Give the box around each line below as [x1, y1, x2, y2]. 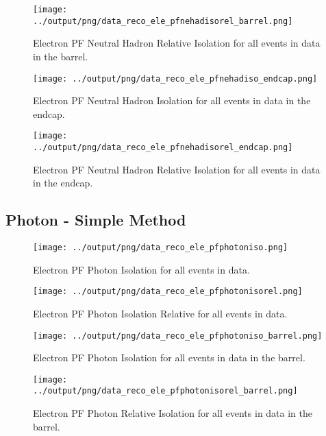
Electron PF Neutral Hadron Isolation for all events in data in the [33, 93, 311, 108]
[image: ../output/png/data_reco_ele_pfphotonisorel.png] [33, 287, 303, 297]
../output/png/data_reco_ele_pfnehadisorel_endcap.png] [33, 143, 293, 152]
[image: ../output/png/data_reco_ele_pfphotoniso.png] [33, 243, 288, 253]
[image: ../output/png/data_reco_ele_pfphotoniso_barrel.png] [33, 330, 323, 341]
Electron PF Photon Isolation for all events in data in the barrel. [33, 350, 305, 365]
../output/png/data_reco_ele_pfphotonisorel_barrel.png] [33, 386, 298, 396]
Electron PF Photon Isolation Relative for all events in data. [33, 306, 288, 320]
